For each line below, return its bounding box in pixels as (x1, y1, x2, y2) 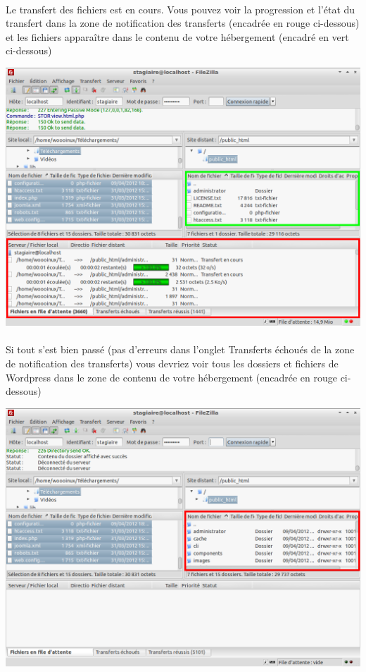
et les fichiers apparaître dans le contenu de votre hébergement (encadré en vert (6, 29, 349, 44)
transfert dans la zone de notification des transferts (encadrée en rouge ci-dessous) (6, 16, 360, 30)
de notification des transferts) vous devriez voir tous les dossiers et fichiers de (6, 355, 339, 370)
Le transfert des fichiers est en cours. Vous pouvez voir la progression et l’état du (6, 1, 355, 16)
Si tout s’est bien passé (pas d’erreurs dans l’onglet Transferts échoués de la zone (6, 342, 355, 357)
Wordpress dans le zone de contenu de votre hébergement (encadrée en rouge (6, 369, 337, 384)
